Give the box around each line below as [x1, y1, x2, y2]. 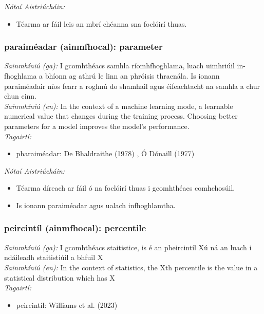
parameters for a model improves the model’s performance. [4, 120, 190, 131]
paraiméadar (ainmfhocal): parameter [4, 40, 163, 53]
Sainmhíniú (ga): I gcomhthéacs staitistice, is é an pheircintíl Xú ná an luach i [4, 242, 252, 252]
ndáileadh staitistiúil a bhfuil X [4, 252, 103, 263]
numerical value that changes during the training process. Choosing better [4, 110, 238, 121]
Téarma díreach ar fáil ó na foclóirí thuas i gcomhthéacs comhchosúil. [16, 182, 235, 193]
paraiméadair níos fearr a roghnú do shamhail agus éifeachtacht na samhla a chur [4, 80, 260, 91]
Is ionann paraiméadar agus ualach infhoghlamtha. [16, 199, 176, 210]
